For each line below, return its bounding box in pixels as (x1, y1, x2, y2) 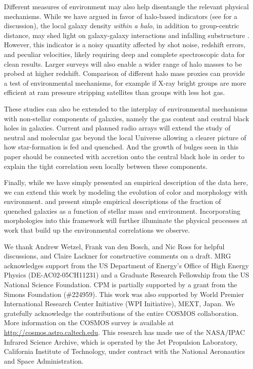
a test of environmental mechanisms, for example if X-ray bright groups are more (4, 77, 246, 88)
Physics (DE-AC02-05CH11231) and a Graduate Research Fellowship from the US (4, 270, 250, 280)
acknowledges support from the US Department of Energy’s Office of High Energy (4, 260, 249, 270)
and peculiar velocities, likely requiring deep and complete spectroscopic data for (4, 49, 245, 59)
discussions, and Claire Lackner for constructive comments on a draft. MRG (4, 251, 231, 261)
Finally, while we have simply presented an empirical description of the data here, (4, 177, 248, 187)
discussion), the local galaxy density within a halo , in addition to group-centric (4, 20, 239, 31)
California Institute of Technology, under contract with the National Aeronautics (4, 346, 245, 356)
